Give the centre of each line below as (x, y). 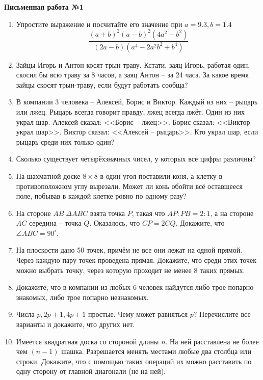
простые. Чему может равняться (138, 314)
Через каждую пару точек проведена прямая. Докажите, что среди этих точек (136, 260)
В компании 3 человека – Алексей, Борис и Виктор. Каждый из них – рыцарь (137, 102)
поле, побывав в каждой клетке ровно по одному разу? (101, 196)
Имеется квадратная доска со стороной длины (87, 341)
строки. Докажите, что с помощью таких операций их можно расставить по (134, 361)
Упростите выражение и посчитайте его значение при (99, 24)
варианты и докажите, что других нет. (75, 324)
